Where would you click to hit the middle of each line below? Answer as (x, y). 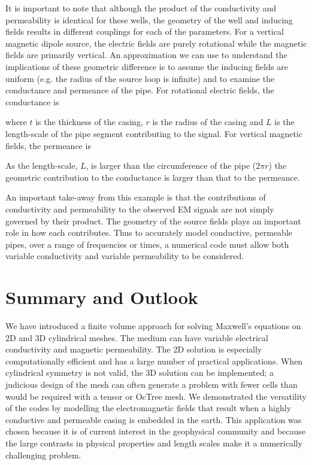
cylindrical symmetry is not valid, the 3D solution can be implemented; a (140, 373)
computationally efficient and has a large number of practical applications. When (154, 361)
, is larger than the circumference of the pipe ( (171, 165)
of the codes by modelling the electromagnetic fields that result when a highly (149, 408)
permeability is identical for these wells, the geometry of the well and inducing (149, 19)
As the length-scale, (42, 165)
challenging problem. (43, 455)
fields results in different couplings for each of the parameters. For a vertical (145, 31)
